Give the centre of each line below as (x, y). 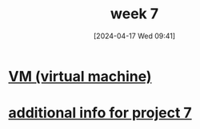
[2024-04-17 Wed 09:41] (134, 36)
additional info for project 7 (100, 113)
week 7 (134, 14)
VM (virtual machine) (80, 76)
